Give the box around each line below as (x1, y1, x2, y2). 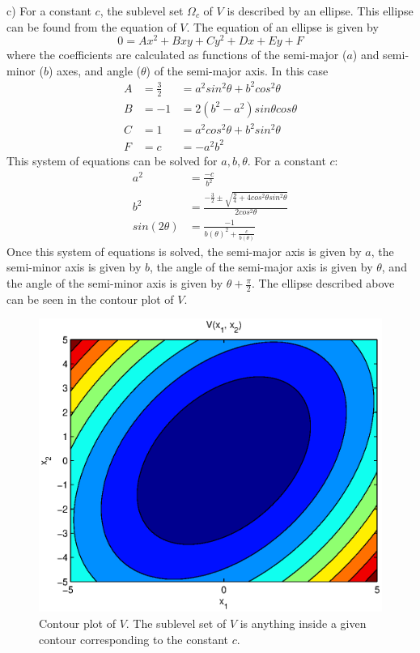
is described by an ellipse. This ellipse (227, 2, 414, 19)
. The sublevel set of (125, 615, 227, 632)
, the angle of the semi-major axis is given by (149, 258, 373, 275)
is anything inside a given (240, 615, 367, 632)
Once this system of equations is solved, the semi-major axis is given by (6, 242, 362, 259)
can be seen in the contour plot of (6, 290, 174, 307)
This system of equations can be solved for (6, 152, 218, 169)
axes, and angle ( (57, 62, 141, 79)
